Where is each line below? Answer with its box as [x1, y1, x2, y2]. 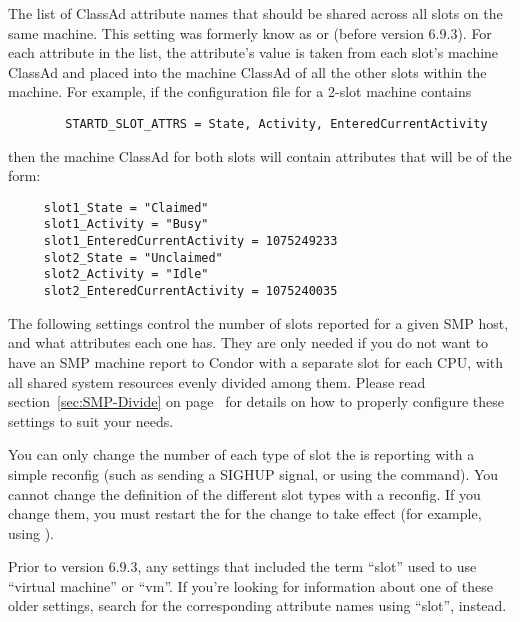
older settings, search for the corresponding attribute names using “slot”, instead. [8, 595, 507, 616]
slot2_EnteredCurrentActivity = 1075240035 [43, 284, 338, 299]
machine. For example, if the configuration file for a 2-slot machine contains [8, 81, 472, 102]
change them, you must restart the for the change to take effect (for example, [8, 503, 482, 524]
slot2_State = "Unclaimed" [43, 250, 223, 265]
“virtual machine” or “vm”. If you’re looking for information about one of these [8, 575, 493, 596]
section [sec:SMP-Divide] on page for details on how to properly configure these [8, 391, 504, 412]
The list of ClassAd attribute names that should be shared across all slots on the [8, 3, 503, 23]
